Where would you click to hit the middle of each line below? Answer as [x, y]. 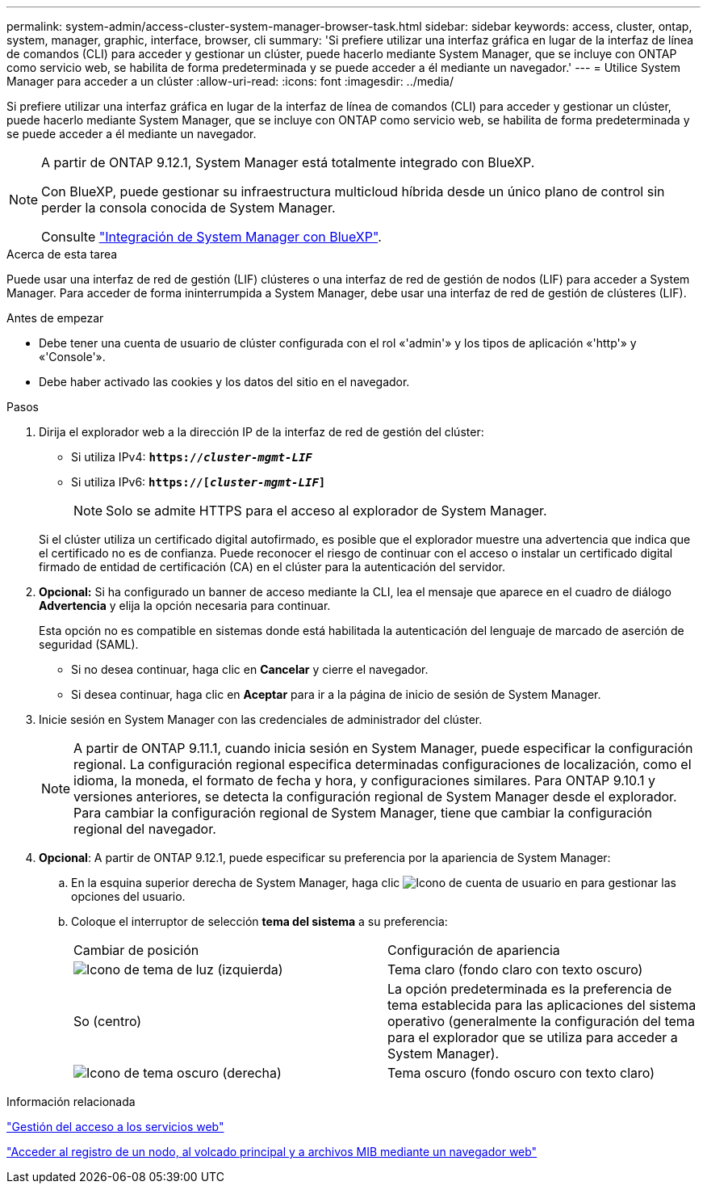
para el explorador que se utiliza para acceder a [533, 1037]
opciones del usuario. [128, 896]
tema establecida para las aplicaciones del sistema [542, 1005]
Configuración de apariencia [474, 950]
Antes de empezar [55, 318]
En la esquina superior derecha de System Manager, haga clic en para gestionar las [374, 883]
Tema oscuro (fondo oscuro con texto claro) [521, 1073]
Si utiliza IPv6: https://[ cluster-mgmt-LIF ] [199, 482]
